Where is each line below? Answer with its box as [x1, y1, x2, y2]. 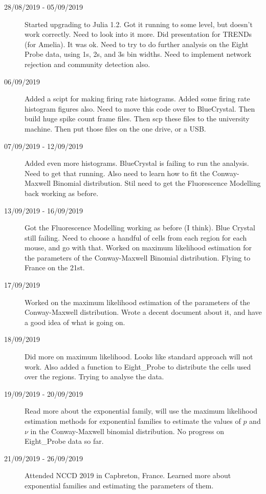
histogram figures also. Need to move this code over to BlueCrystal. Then [25, 103, 255, 114]
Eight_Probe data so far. [25, 436, 104, 446]
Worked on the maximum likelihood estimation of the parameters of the [25, 296, 250, 307]
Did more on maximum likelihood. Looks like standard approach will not [25, 351, 253, 362]
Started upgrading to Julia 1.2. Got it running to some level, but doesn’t [25, 18, 253, 29]
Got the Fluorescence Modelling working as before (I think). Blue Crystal [25, 222, 255, 233]
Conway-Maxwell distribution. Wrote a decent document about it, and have [25, 307, 262, 317]
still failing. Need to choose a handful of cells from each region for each [25, 232, 247, 243]
